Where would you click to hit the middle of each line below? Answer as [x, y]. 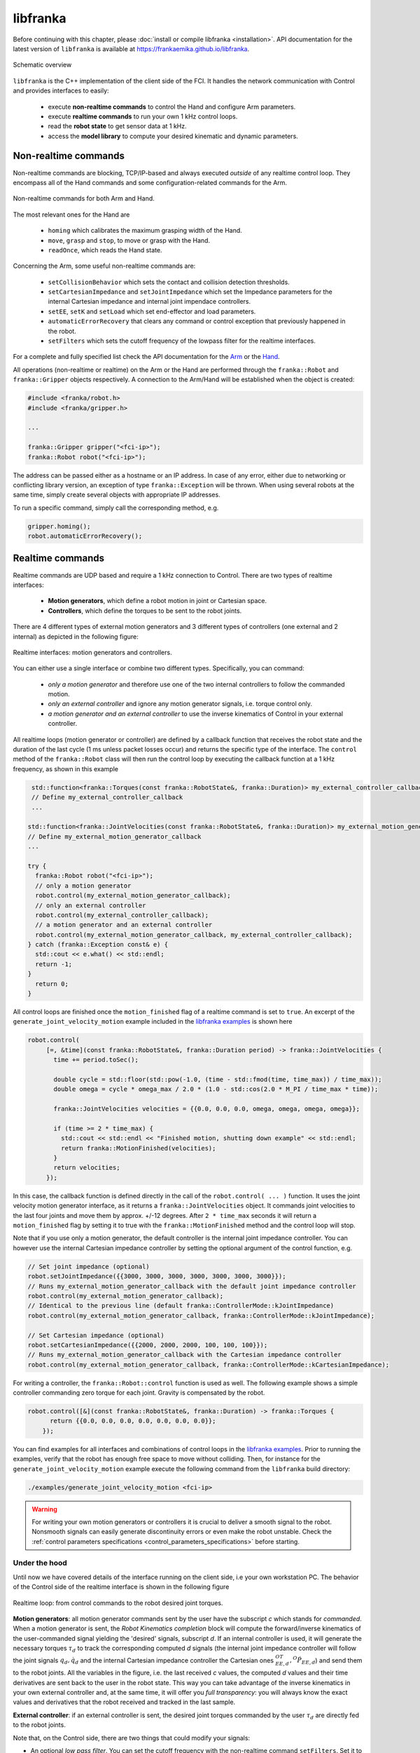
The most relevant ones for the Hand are [71, 215]
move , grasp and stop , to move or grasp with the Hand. [129, 240]
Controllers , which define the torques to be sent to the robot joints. [145, 611]
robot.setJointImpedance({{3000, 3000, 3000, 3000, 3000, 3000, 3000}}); [157, 1277]
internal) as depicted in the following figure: [76, 636]
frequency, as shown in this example [66, 769]
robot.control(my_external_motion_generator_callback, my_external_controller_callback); [194, 935]
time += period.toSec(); [96, 1060]
